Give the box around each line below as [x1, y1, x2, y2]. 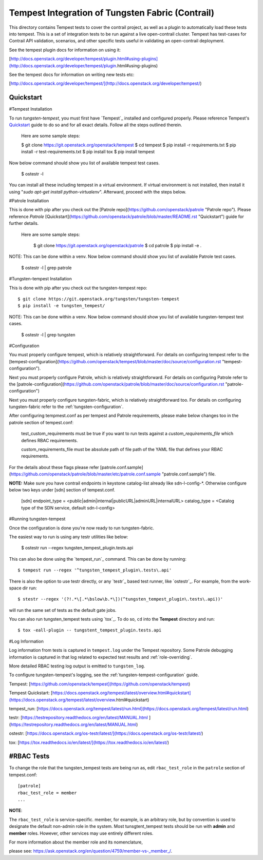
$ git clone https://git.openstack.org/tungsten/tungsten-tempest [18, 296, 180, 302]
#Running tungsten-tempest [9, 516, 66, 522]
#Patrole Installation [9, 198, 49, 204]
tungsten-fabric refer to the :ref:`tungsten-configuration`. [9, 404, 124, 410]
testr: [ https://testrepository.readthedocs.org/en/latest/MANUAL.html [9, 715, 148, 721]
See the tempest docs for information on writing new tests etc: [9, 71, 134, 78]
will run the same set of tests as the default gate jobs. [9, 607, 117, 613]
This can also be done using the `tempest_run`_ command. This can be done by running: [9, 556, 187, 562]
